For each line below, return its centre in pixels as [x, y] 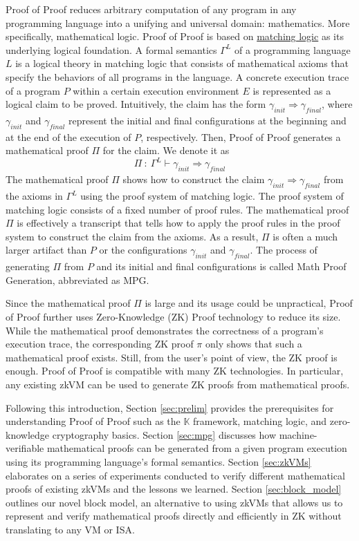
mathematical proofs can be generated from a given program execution [197, 448]
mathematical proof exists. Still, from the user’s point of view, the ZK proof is [172, 357]
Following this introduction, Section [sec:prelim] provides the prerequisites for [170, 407]
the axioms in [34, 196]
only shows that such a [254, 344]
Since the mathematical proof [68, 303]
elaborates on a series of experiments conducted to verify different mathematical [175, 475]
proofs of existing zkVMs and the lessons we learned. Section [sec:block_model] [174, 489]
